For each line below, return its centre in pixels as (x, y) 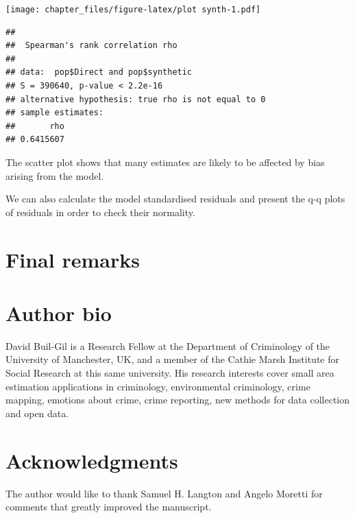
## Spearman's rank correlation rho (91, 46)
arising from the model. (55, 175)
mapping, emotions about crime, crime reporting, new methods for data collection (178, 400)
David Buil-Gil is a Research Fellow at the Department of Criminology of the (168, 345)
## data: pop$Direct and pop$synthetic (99, 72)
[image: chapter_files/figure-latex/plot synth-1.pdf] (133, 10)
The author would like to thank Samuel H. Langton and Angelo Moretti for (164, 493)
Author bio (59, 313)
